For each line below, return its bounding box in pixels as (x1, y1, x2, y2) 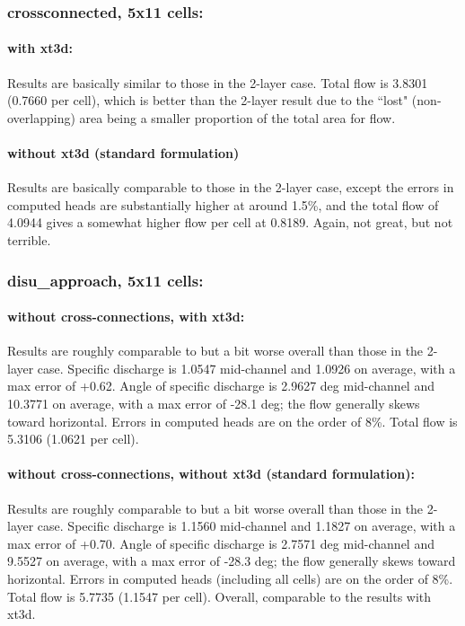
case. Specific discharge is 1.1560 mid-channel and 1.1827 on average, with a (37, 516, 456, 535)
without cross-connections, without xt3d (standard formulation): (7, 464, 416, 483)
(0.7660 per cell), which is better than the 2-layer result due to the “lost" (7, 91, 408, 110)
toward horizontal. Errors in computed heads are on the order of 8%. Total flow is (7, 411, 458, 430)
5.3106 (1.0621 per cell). (7, 429, 139, 448)
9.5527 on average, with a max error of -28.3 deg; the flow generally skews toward (7, 551, 456, 570)
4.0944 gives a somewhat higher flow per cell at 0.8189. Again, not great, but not (7, 213, 453, 232)
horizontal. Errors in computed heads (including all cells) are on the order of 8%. (7, 569, 453, 587)
